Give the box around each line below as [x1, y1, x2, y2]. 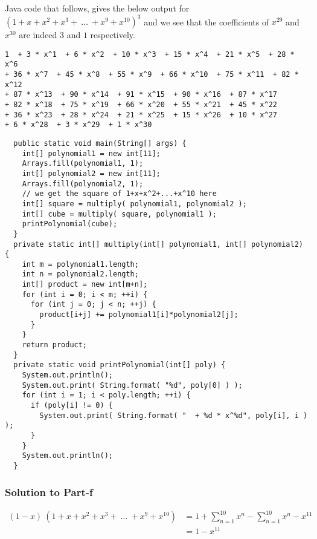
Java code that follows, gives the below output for [5, 2, 190, 14]
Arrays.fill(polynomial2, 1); [22, 179, 144, 188]
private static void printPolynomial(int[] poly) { [13, 361, 226, 370]
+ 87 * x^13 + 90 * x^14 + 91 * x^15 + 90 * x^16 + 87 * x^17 [5, 90, 278, 99]
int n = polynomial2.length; [22, 270, 139, 279]
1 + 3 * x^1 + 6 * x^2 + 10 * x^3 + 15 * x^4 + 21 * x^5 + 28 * [5, 50, 295, 59]
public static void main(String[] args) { [13, 139, 187, 148]
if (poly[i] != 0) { [30, 401, 113, 410]
